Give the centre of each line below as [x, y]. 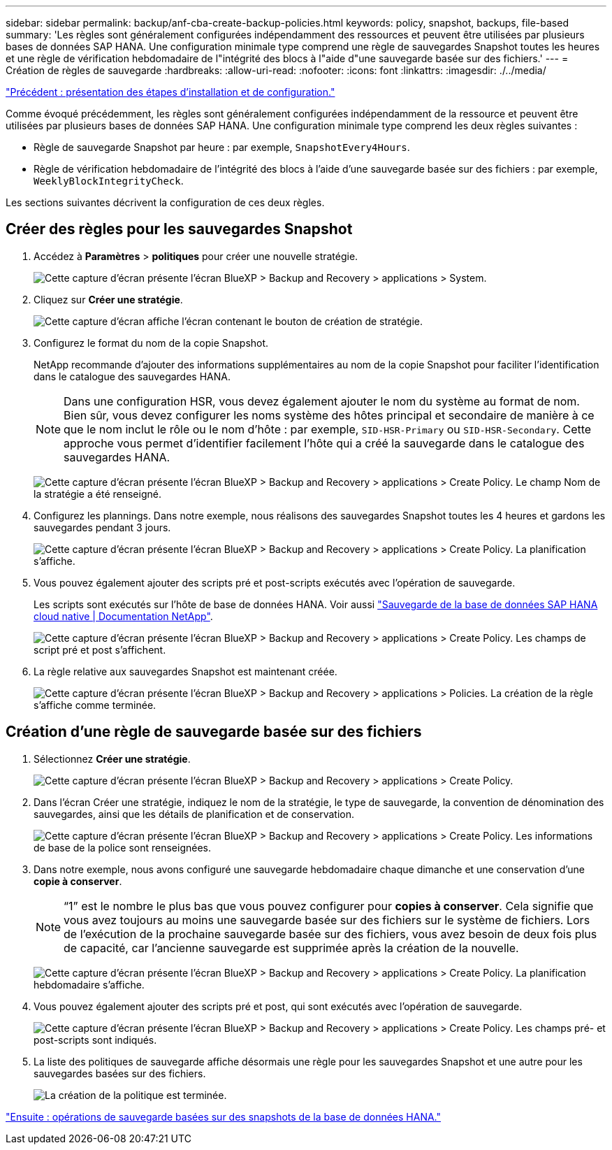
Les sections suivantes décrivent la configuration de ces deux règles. [165, 202]
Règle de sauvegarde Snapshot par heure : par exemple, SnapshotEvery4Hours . [222, 147]
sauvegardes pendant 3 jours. [102, 527]
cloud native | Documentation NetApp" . [123, 616]
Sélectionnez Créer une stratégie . [112, 759]
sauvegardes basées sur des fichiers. [120, 1073]
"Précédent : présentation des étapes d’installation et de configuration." [170, 92]
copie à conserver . [78, 881]
